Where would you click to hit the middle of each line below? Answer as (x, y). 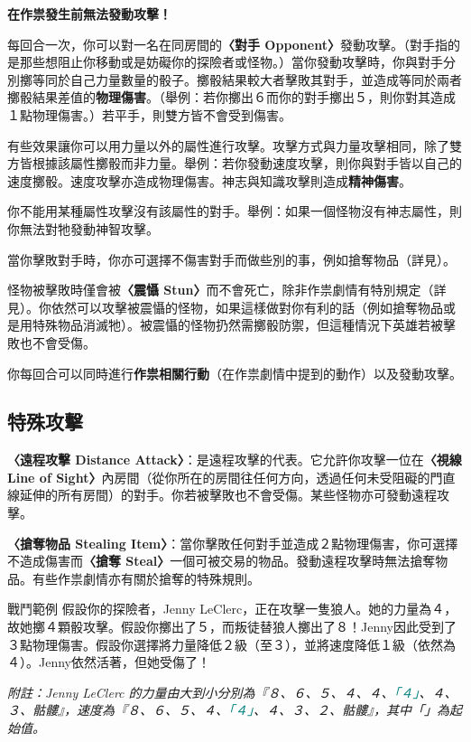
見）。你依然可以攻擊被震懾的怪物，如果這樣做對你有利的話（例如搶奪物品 (225, 307)
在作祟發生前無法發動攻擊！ (89, 14)
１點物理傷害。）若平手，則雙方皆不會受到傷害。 (149, 114)
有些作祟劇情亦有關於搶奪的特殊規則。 (146, 578)
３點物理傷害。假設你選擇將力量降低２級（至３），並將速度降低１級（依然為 (231, 644)
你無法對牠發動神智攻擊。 (83, 228)
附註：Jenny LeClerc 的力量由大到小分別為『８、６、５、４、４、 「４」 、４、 (232, 692)
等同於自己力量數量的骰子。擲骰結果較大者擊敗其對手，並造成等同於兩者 (247, 79)
